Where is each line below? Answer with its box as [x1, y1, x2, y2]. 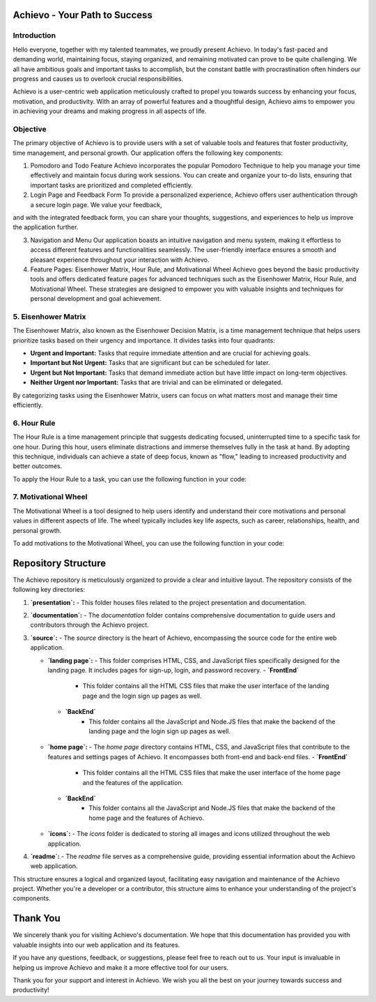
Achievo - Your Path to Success [13, 9, 153, 21]
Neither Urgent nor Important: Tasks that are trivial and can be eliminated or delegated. [30, 378, 283, 387]
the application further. [13, 223, 79, 232]
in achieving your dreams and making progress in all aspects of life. [13, 107, 207, 115]
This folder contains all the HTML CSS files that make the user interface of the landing [82, 682, 330, 690]
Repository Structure [13, 557, 107, 569]
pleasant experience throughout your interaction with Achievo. [30, 255, 210, 264]
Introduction [13, 31, 56, 40]
